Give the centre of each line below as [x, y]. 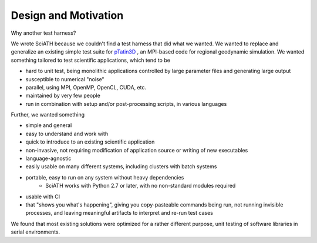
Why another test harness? [43, 33]
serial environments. [36, 232]
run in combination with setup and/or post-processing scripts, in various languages [126, 104]
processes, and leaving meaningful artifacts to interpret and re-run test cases [119, 213]
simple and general [49, 125]
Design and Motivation [67, 15]
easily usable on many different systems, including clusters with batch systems [121, 167]
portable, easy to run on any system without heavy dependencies [105, 177]
